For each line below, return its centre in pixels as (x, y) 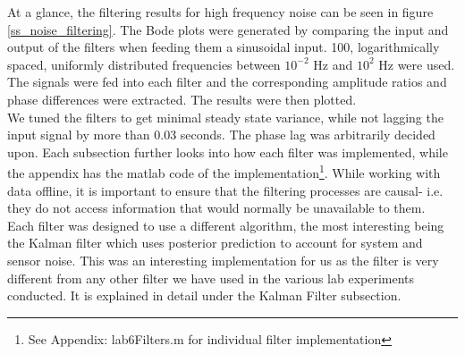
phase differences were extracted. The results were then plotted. (182, 99)
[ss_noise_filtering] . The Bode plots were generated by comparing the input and (228, 29)
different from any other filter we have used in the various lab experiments (211, 278)
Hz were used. (417, 64)
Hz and (333, 64)
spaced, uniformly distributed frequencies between (144, 64)
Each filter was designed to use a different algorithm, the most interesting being (226, 225)
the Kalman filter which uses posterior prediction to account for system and (215, 243)
